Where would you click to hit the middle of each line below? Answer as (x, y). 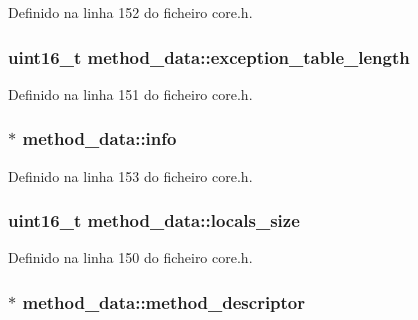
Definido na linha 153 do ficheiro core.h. (130, 175)
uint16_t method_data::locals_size (154, 220)
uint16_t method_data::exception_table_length (209, 56)
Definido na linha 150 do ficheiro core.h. (130, 257)
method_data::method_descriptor (164, 301)
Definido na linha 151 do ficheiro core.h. (130, 93)
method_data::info (99, 138)
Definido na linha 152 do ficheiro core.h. (130, 12)
